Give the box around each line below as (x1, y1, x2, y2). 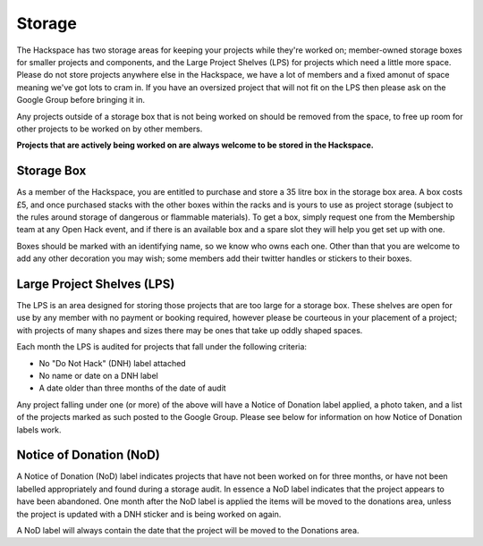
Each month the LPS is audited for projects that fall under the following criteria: (16, 341, 308, 352)
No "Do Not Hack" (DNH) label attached (38, 357, 187, 368)
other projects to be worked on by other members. (16, 123, 203, 134)
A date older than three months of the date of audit (38, 382, 227, 393)
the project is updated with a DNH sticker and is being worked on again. (16, 508, 282, 519)
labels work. (16, 424, 62, 435)
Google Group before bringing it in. (16, 95, 146, 105)
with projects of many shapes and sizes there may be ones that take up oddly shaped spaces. (16, 324, 363, 335)
